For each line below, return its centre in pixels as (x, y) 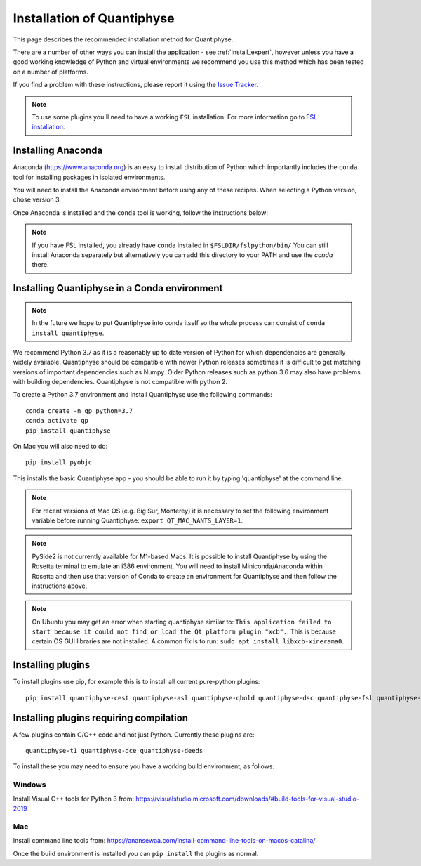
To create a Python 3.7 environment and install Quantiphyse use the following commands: (143, 395)
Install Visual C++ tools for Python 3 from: (74, 799)
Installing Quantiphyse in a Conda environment (118, 288)
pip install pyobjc (59, 462)
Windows (29, 785)
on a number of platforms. (51, 72)
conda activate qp (57, 421)
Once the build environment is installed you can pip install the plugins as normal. (136, 853)
